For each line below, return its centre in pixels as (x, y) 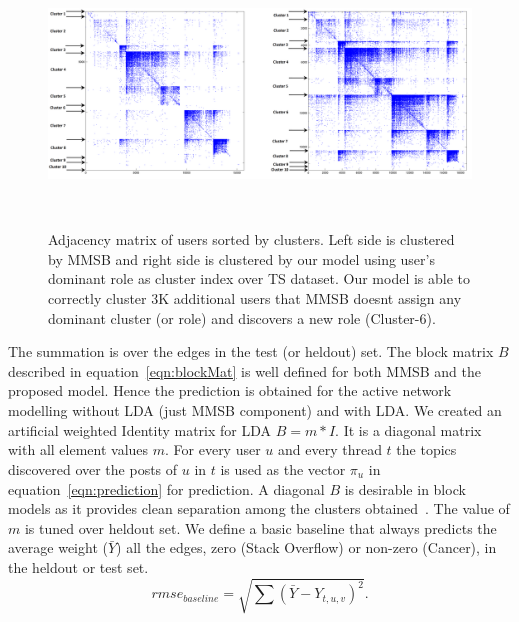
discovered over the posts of (93, 468)
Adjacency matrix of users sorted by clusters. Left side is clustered (251, 239)
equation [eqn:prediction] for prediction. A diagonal (166, 488)
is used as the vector (283, 468)
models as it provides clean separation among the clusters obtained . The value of (259, 508)
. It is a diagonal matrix (408, 429)
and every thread (330, 449)
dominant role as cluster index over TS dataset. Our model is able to (259, 278)
